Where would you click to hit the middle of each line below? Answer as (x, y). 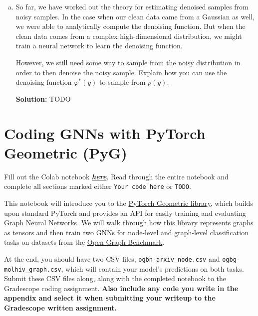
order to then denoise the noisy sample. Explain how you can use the (121, 72)
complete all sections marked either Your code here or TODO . (98, 186)
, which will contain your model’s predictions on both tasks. (152, 268)
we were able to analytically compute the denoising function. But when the (130, 26)
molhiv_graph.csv (33, 269)
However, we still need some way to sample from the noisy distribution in (128, 62)
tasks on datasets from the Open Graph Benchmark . (84, 242)
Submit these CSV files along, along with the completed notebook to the (115, 278)
